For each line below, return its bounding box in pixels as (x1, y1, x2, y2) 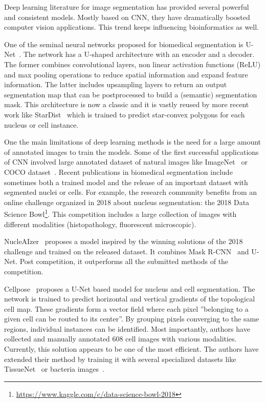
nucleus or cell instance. (4, 119, 79, 130)
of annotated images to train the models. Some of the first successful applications (4, 146, 259, 157)
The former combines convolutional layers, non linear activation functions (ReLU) (4, 58, 261, 69)
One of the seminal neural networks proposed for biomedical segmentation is (4, 38, 243, 49)
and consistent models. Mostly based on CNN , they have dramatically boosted (4, 11, 250, 22)
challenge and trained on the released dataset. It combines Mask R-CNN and (4, 246, 249, 256)
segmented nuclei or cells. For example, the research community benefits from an (4, 187, 257, 197)
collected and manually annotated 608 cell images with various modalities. (4, 333, 237, 344)
